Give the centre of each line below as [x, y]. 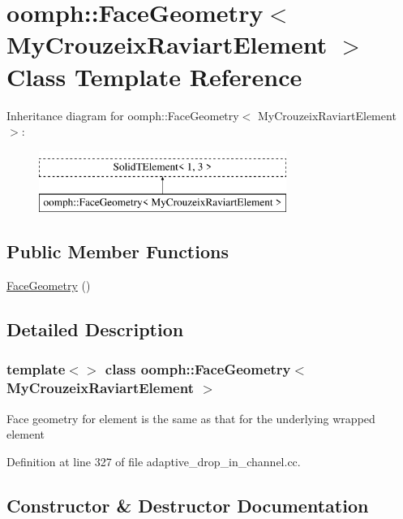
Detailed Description [95, 329]
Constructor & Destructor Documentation [188, 505]
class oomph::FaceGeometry [198, 369]
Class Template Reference [154, 76]
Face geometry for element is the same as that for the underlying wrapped [191, 418]
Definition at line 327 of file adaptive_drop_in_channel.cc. [154, 461]
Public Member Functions [118, 251]
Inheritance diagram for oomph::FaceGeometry [123, 115]
